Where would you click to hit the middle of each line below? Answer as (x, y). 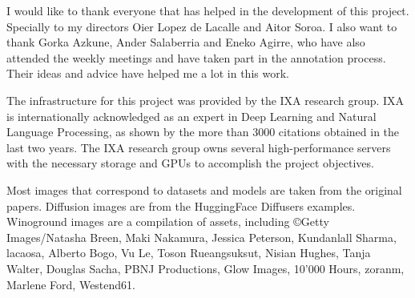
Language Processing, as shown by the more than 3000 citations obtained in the (203, 132)
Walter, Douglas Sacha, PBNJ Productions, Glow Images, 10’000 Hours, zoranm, (205, 268)
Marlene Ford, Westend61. (71, 284)
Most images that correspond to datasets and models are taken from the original (204, 189)
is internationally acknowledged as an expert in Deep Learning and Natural (191, 116)
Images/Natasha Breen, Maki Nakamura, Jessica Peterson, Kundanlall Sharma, (201, 237)
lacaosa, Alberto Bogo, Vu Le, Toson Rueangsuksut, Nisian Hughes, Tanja (189, 253)
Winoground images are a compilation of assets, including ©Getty (168, 221)
